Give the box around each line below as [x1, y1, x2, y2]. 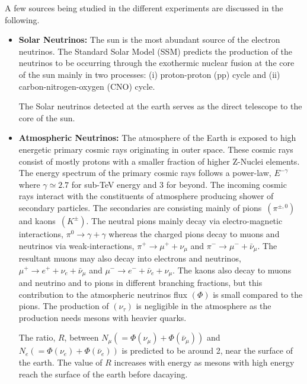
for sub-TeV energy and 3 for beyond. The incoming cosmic [71, 178, 287, 190]
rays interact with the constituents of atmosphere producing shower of [18, 190, 274, 202]
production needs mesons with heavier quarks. [18, 311, 187, 323]
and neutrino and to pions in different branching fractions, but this [18, 276, 263, 288]
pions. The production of [18, 300, 109, 312]
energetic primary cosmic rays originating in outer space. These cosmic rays [18, 143, 293, 155]
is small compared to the [213, 288, 303, 300]
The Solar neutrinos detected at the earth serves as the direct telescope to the [18, 100, 302, 112]
